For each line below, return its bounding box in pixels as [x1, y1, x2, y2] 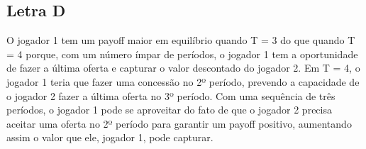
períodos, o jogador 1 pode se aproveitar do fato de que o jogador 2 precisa [6, 102, 332, 117]
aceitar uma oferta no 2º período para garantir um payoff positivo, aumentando [6, 116, 352, 131]
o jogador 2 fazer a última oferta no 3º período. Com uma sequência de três [6, 88, 335, 103]
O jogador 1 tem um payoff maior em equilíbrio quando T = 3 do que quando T [6, 33, 355, 48]
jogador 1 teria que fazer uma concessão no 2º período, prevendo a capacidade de [6, 74, 360, 89]
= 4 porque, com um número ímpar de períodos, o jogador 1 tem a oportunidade [6, 46, 358, 61]
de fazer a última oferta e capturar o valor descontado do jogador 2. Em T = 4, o [6, 60, 360, 75]
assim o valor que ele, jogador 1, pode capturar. [6, 130, 213, 145]
